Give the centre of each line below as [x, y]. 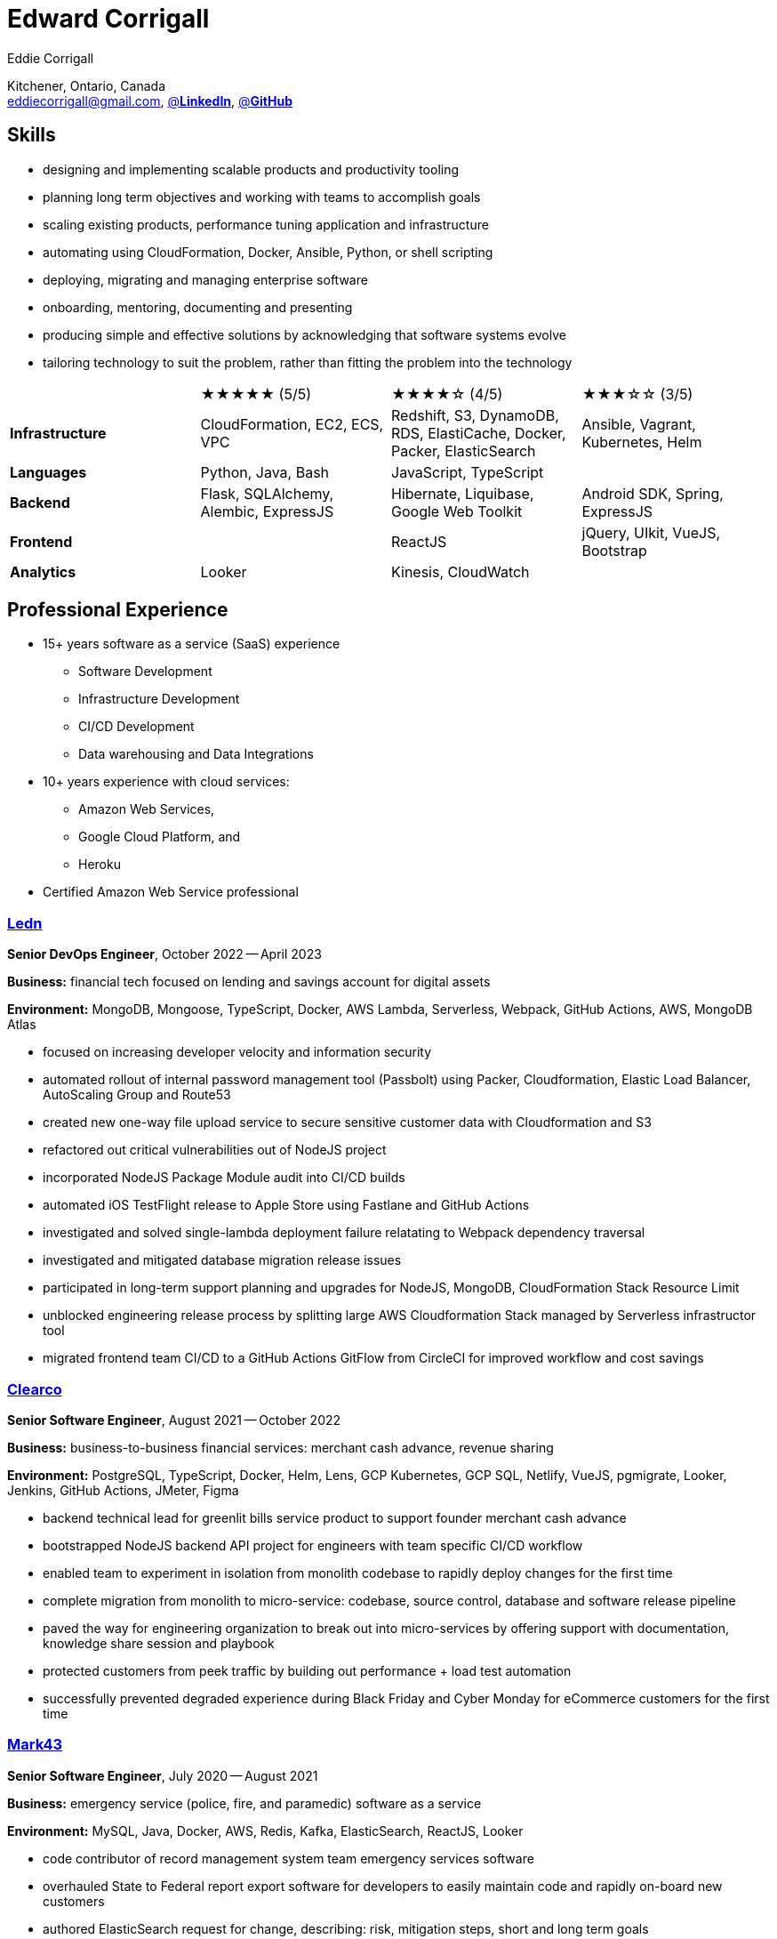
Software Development [145, 672]
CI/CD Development [136, 727]
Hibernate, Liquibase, [463, 493]
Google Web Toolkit [457, 511]
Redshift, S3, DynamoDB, [475, 415]
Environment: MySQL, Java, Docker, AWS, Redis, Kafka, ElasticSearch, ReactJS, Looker [265, 1830]
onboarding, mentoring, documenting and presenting [198, 307]
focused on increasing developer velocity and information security [237, 1052]
